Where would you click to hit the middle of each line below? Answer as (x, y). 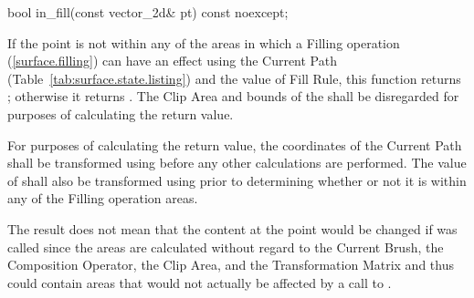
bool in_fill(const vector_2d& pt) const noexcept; (148, 12)
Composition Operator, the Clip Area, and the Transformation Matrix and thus (231, 265)
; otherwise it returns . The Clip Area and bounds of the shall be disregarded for (233, 96)
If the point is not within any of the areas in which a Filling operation (204, 42)
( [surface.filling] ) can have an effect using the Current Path (172, 61)
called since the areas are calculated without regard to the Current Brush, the (226, 247)
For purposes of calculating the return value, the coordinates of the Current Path (235, 144)
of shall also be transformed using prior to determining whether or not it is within (237, 180)
